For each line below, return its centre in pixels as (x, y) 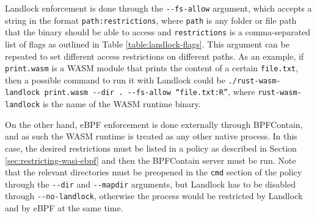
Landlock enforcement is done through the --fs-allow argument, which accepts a (158, 8)
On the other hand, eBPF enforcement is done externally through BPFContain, (154, 124)
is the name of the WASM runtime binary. (122, 104)
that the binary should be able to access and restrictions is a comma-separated (158, 32)
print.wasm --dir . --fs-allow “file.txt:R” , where (150, 92)
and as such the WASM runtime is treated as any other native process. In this (151, 136)
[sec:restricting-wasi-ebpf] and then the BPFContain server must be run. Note (151, 160)
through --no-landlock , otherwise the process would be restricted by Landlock (154, 196)
